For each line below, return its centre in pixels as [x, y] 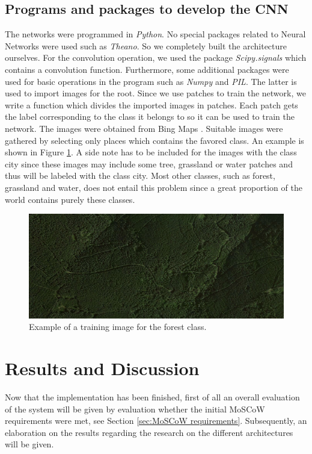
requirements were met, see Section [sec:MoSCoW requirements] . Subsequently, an [156, 421]
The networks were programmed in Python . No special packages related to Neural [155, 34]
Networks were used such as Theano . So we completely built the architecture [146, 45]
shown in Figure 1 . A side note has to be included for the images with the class [151, 152]
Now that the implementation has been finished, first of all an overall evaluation [152, 396]
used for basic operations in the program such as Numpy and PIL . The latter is [151, 81]
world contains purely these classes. [70, 199]
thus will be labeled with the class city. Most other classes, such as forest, [140, 176]
